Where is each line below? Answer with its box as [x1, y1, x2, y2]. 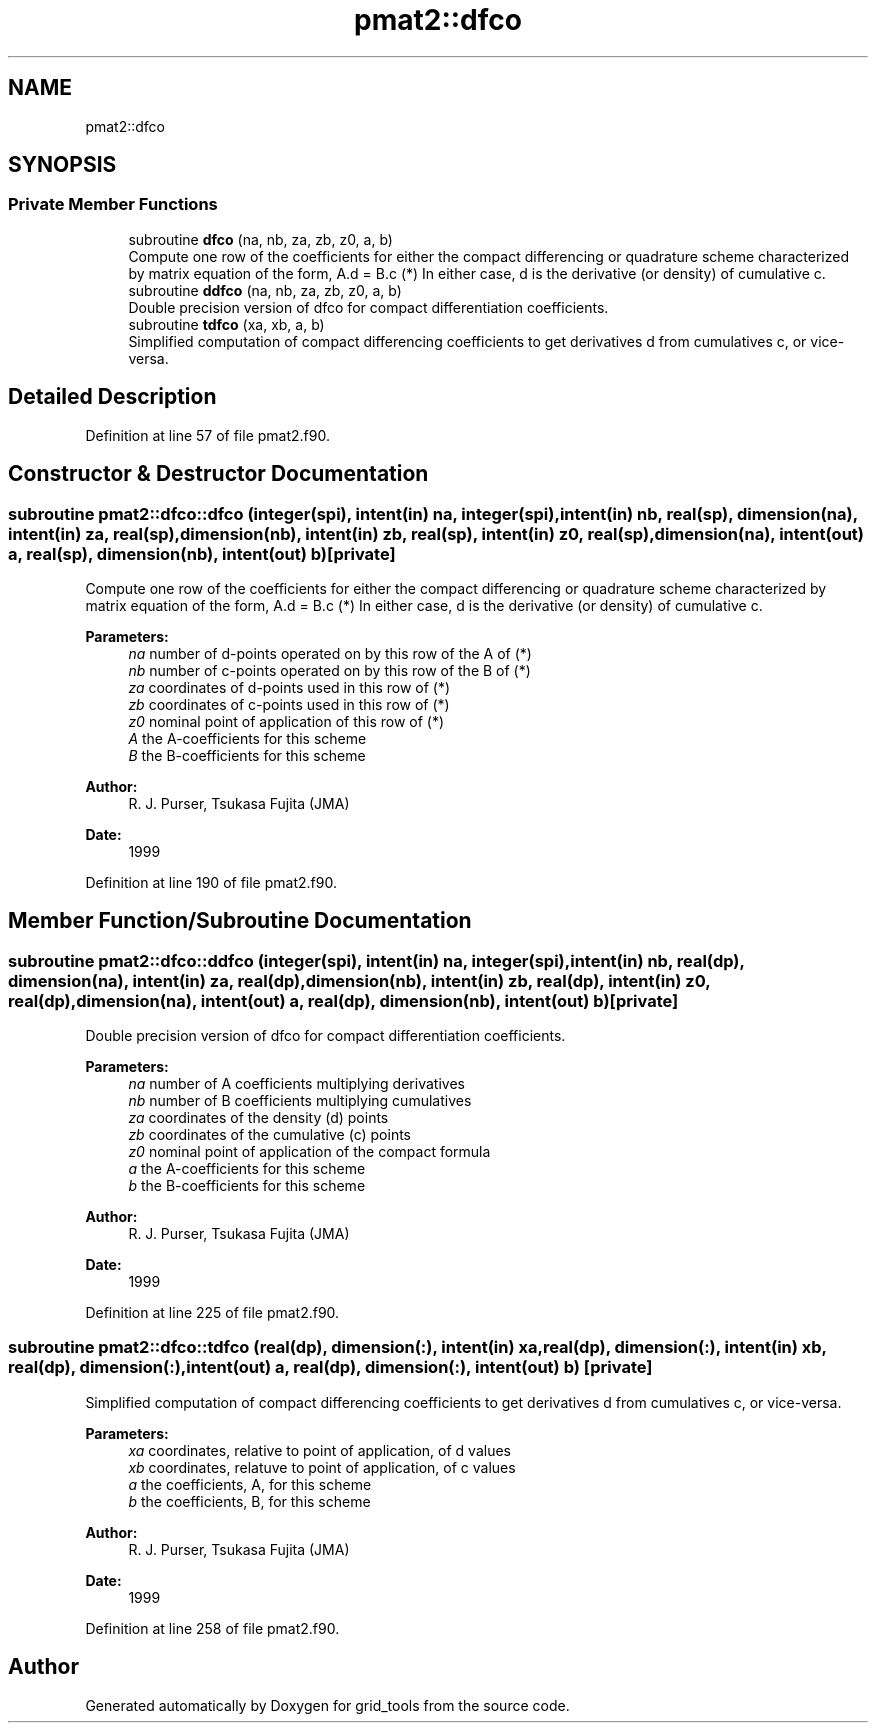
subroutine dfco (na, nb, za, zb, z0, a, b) [128, 230, 393, 248]
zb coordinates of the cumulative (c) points [128, 1126, 411, 1144]
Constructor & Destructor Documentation [8, 461, 429, 487]
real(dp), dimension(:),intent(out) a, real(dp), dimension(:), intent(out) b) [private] [8, 1357, 653, 1378]
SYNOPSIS [8, 152, 117, 178]
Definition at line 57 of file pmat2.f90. [85, 426, 330, 444]
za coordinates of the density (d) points [128, 1109, 389, 1127]
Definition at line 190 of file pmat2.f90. [85, 873, 337, 891]
